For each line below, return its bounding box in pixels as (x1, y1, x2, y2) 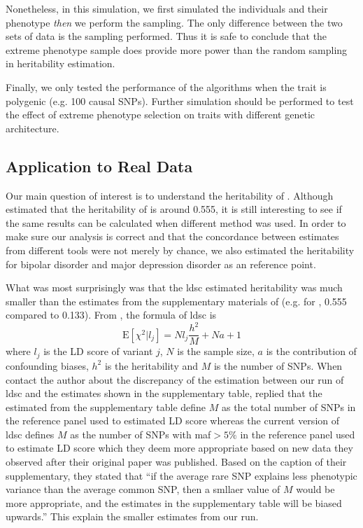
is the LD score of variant (43, 344, 153, 359)
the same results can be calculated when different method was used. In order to (6, 215, 346, 230)
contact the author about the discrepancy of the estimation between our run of (6, 372, 344, 387)
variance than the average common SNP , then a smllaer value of (6, 482, 280, 496)
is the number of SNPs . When (213, 358, 343, 373)
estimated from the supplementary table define (6, 399, 206, 414)
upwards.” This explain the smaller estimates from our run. (6, 509, 259, 524)
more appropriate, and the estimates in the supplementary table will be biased (6, 495, 342, 510)
